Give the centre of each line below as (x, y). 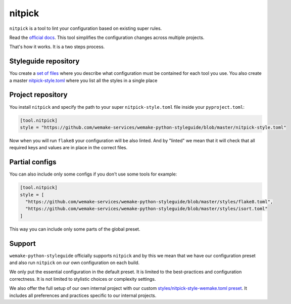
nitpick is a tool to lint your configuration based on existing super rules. (86, 28)
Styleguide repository (44, 61)
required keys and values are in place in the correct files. (68, 148)
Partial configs (33, 162)
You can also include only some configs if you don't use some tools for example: (93, 174)
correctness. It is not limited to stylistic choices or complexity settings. (83, 279)
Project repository (38, 95)
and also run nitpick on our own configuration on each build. (75, 263)
